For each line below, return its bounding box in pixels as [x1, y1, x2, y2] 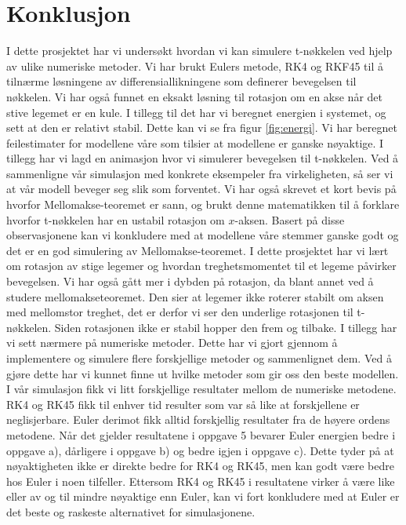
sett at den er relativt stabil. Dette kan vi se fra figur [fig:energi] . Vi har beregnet [6, 119, 397, 136]
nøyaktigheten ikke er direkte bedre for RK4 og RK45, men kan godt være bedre [6, 458, 394, 474]
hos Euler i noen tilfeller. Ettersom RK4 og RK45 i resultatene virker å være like [6, 472, 395, 489]
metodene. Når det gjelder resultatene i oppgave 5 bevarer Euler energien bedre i [6, 426, 396, 443]
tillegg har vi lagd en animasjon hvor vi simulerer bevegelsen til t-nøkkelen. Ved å [6, 150, 399, 166]
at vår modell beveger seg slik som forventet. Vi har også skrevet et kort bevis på [6, 180, 397, 197]
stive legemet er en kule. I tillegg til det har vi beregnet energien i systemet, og [6, 104, 386, 120]
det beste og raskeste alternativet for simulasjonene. [6, 503, 256, 520]
